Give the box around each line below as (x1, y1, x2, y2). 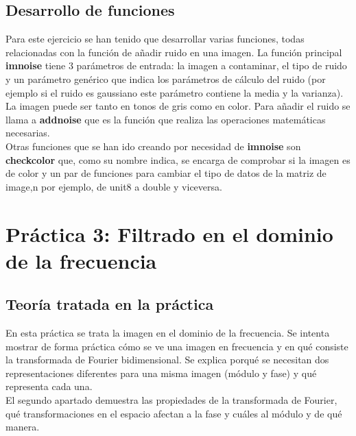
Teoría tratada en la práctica (5, 293, 214, 315)
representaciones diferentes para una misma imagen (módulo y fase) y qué (5, 365, 317, 380)
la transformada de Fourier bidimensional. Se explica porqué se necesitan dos (5, 352, 329, 367)
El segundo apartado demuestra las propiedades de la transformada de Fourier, (5, 393, 337, 407)
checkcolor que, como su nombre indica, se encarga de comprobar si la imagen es (5, 152, 351, 167)
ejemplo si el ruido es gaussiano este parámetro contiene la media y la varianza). (5, 85, 344, 99)
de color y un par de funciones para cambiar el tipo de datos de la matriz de (5, 166, 327, 180)
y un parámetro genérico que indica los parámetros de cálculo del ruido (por (5, 71, 326, 86)
